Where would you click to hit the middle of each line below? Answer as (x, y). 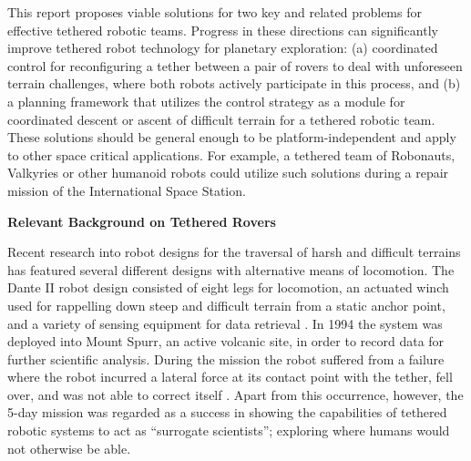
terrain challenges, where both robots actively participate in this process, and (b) (234, 83)
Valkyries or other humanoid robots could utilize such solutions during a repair (228, 173)
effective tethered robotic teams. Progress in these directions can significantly (223, 30)
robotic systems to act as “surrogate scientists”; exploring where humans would (229, 430)
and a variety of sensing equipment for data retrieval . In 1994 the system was (225, 323)
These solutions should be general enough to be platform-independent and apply (232, 137)
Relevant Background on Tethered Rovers (142, 221)
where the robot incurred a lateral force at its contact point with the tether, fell (230, 377)
